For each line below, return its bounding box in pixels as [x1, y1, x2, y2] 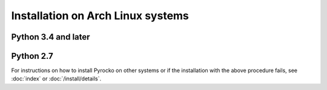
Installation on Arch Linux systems [11, 9, 189, 22]
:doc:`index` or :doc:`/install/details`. [11, 75, 102, 82]
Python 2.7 [11, 51, 54, 61]
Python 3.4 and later [11, 32, 90, 42]
